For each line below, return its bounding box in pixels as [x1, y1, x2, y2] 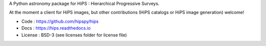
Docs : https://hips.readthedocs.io [21, 25, 91, 31]
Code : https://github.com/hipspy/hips [21, 18, 99, 24]
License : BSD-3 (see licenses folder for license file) [21, 32, 127, 38]
